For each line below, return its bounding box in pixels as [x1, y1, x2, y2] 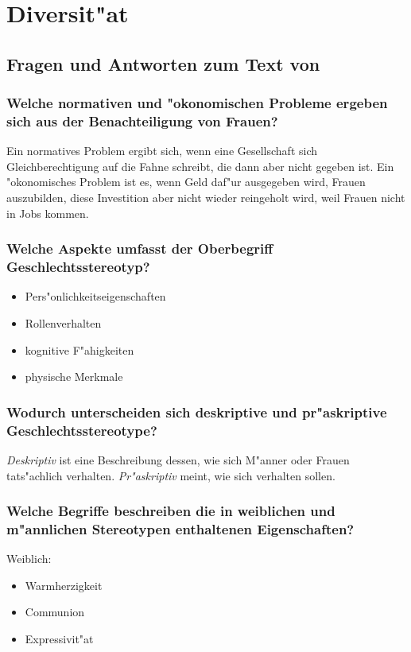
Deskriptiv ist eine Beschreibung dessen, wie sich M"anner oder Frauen [6, 451, 350, 468]
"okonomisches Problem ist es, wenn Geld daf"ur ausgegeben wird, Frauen [6, 173, 366, 190]
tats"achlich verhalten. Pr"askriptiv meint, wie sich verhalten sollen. [6, 467, 335, 483]
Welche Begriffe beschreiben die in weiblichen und [6, 501, 335, 521]
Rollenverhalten [25, 315, 102, 331]
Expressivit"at [25, 631, 94, 647]
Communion [25, 603, 85, 620]
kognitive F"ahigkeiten [25, 341, 134, 358]
